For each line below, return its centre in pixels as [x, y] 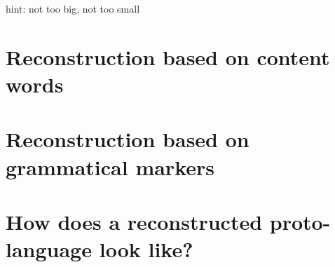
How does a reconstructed [134, 221]
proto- [300, 221]
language [49, 249]
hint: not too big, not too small [73, 8]
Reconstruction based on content [168, 56]
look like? [146, 249]
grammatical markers [110, 166]
